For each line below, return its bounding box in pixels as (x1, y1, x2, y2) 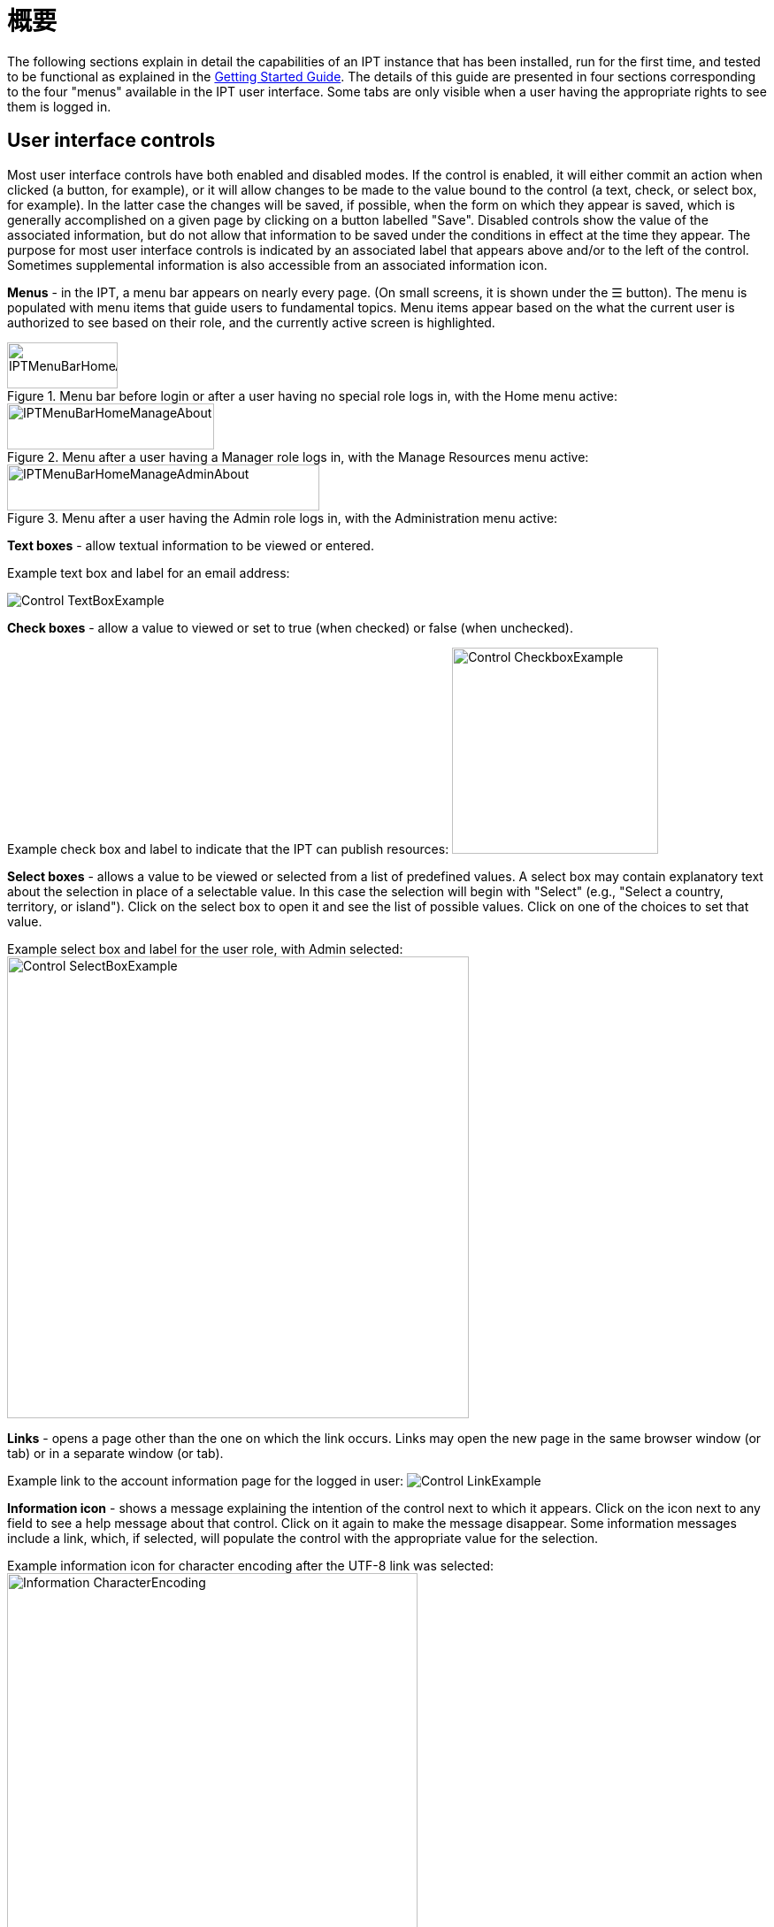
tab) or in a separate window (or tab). (7, 1445, 224, 1461)
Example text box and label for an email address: (7, 564, 290, 580)
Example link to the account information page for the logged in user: (7, 1472, 403, 1488)
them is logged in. (7, 98, 111, 114)
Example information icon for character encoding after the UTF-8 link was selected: (7, 1557, 494, 1573)
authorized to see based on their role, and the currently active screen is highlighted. (7, 314, 495, 330)
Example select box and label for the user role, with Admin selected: (7, 940, 403, 956)
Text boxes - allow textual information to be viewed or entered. (7, 537, 374, 553)
